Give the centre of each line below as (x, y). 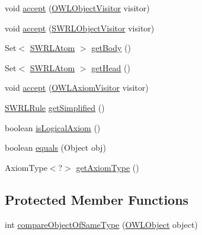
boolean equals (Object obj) (55, 147)
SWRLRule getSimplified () (55, 107)
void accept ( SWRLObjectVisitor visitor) (80, 28)
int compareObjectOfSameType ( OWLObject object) (101, 224)
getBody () (111, 48)
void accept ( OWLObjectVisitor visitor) (77, 8)
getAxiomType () (108, 167)
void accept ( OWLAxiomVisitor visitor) (77, 88)
